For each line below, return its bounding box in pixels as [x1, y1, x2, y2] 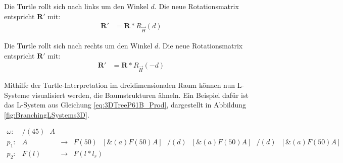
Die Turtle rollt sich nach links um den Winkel [4, 1, 149, 11]
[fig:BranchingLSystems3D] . [4, 109, 89, 120]
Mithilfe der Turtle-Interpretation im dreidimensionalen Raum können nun [4, 79, 235, 90]
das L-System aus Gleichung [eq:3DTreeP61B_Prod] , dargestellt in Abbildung [4, 99, 247, 110]
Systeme [4, 89, 30, 100]
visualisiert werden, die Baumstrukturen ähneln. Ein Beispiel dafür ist [31, 89, 249, 100]
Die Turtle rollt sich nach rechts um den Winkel [4, 40, 153, 50]
